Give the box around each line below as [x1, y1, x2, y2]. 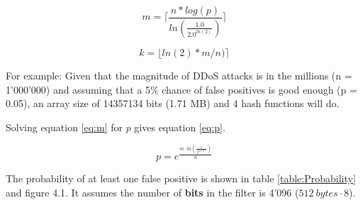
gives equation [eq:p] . [134, 119, 225, 134]
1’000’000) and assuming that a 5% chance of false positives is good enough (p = [6, 82, 357, 96]
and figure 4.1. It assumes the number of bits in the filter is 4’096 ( [6, 184, 299, 199]
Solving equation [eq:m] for [6, 119, 123, 134]
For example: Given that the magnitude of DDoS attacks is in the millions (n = [6, 67, 352, 82]
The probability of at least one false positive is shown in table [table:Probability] [6, 171, 356, 186]
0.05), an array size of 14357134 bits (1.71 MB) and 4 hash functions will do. [6, 96, 340, 111]
